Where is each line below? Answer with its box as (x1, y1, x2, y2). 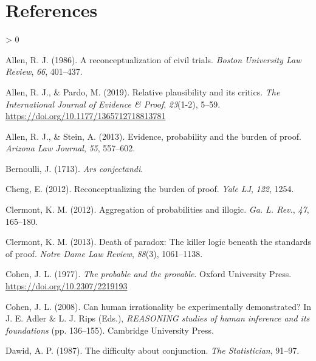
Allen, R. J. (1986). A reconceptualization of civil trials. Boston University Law (5, 53, 301, 66)
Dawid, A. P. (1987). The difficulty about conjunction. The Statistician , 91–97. (5, 344, 300, 357)
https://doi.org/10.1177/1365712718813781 (5, 109, 166, 122)
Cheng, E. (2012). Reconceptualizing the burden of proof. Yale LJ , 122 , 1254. (5, 182, 294, 195)
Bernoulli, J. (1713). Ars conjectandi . (5, 162, 143, 174)
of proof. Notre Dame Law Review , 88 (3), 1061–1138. (5, 247, 203, 260)
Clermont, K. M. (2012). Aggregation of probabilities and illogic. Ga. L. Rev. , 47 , (5, 203, 309, 216)
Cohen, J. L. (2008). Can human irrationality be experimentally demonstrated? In (5, 300, 312, 312)
